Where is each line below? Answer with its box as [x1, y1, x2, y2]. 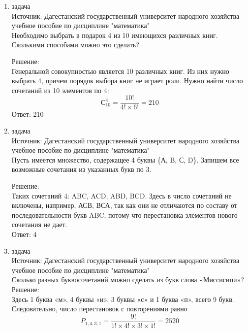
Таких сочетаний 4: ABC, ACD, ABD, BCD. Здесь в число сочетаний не [11, 190, 232, 200]
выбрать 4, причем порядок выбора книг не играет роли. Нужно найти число [11, 75, 243, 86]
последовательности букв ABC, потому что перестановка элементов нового [11, 209, 238, 220]
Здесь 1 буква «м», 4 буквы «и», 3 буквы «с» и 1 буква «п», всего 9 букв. [11, 294, 234, 304]
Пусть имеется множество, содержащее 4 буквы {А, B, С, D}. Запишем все [11, 154, 239, 165]
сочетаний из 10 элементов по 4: [11, 85, 109, 95]
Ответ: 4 [11, 229, 37, 239]
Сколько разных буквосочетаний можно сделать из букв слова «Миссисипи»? [11, 274, 244, 285]
